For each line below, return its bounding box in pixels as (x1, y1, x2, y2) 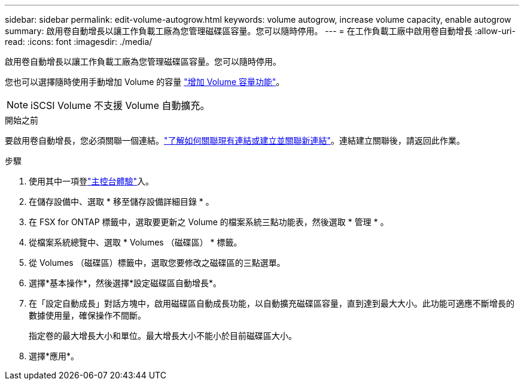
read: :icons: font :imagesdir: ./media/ (5, 37, 153, 47)
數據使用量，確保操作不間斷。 (29, 310, 146, 320)
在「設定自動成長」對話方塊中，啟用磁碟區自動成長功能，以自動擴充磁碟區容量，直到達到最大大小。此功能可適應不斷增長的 (29, 298, 514, 308)
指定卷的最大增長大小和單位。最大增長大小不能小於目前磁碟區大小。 (29, 331, 297, 341)
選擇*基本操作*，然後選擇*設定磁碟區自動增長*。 (29, 278, 222, 288)
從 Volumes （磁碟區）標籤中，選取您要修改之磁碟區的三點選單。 (29, 257, 285, 268)
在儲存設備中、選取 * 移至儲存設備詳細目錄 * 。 (29, 196, 214, 207)
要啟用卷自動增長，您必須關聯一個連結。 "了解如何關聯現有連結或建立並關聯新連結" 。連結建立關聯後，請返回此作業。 (5, 135, 465, 145)
